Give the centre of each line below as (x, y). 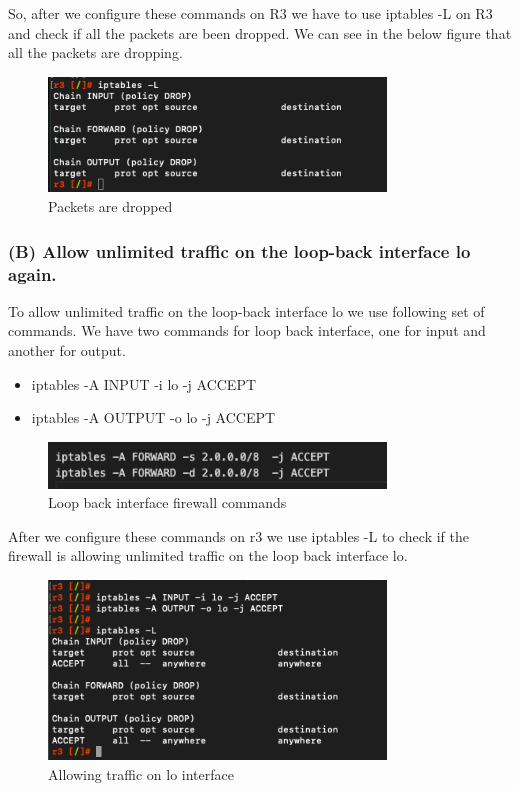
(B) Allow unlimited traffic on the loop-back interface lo (239, 250)
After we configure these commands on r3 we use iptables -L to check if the (238, 535)
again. (32, 273)
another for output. (67, 350)
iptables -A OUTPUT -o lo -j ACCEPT (153, 417)
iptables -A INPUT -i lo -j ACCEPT (144, 383)
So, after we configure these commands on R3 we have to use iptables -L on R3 (250, 13)
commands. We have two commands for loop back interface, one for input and (247, 330)
